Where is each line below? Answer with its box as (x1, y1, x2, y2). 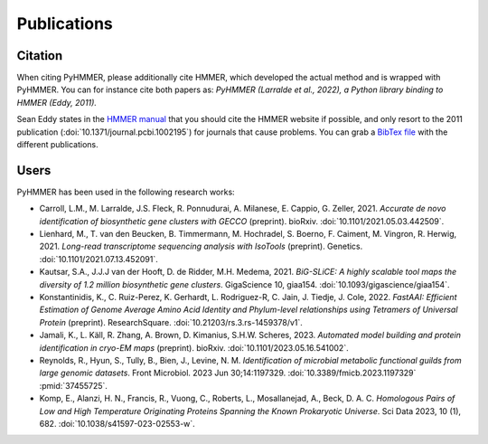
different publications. (16, 139, 99, 150)
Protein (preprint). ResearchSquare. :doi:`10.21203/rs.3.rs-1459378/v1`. (39, 316, 303, 327)
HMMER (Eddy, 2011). (16, 97, 97, 108)
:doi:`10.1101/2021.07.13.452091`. (39, 253, 158, 264)
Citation (16, 48, 63, 63)
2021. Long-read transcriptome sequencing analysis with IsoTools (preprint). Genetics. (39, 241, 363, 252)
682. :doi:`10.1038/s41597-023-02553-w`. (39, 418, 196, 429)
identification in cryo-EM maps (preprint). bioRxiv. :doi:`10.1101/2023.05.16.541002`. (39, 342, 349, 353)
